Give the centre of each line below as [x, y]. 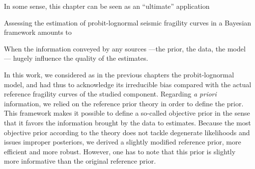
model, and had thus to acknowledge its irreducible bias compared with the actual [128, 84]
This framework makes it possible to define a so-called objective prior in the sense [127, 113]
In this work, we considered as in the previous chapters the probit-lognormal [119, 74]
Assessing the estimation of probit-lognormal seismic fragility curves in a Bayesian [128, 22]
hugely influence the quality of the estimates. [81, 58]
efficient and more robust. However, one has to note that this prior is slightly [120, 151]
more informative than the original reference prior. [80, 161]
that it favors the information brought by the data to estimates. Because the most [127, 122]
